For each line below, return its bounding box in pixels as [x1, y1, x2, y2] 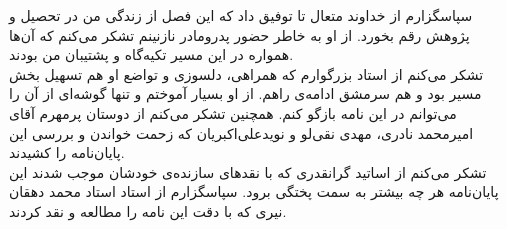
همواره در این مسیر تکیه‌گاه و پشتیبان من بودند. [9, 44, 294, 65]
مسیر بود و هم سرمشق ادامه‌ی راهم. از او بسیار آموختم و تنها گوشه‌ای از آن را [9, 83, 482, 104]
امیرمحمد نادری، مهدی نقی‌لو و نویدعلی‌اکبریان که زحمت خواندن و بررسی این [9, 122, 474, 143]
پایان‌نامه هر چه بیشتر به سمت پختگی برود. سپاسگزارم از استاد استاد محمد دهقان [9, 181, 499, 202]
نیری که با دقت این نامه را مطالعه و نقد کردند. [9, 200, 287, 221]
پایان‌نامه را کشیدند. [9, 142, 125, 163]
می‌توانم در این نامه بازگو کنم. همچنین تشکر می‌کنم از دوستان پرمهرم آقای [9, 102, 457, 123]
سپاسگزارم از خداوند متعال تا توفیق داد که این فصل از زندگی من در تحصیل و [9, 5, 473, 25]
